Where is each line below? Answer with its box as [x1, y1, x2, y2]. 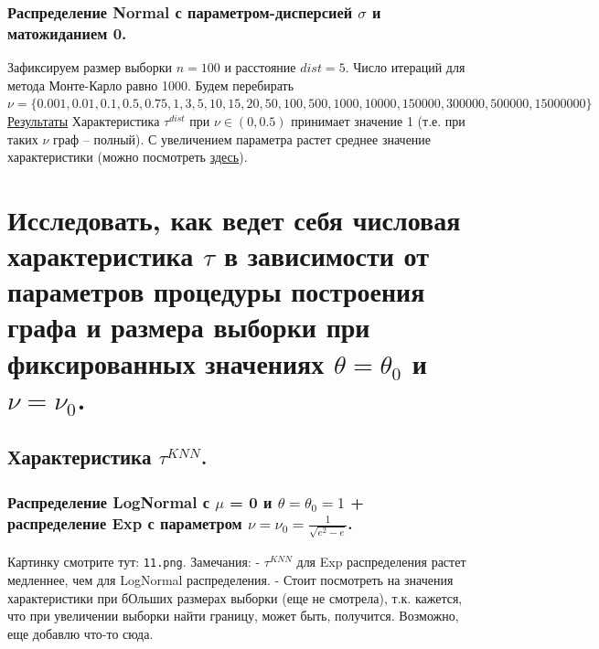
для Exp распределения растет [296, 552, 466, 571]
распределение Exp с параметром [7, 511, 242, 534]
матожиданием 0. [7, 21, 127, 44]
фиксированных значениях [7, 344, 325, 381]
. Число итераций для [345, 58, 465, 77]
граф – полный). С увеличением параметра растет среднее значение [53, 129, 432, 148]
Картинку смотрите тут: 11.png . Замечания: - [7, 552, 261, 571]
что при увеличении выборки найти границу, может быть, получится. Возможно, [7, 606, 459, 625]
